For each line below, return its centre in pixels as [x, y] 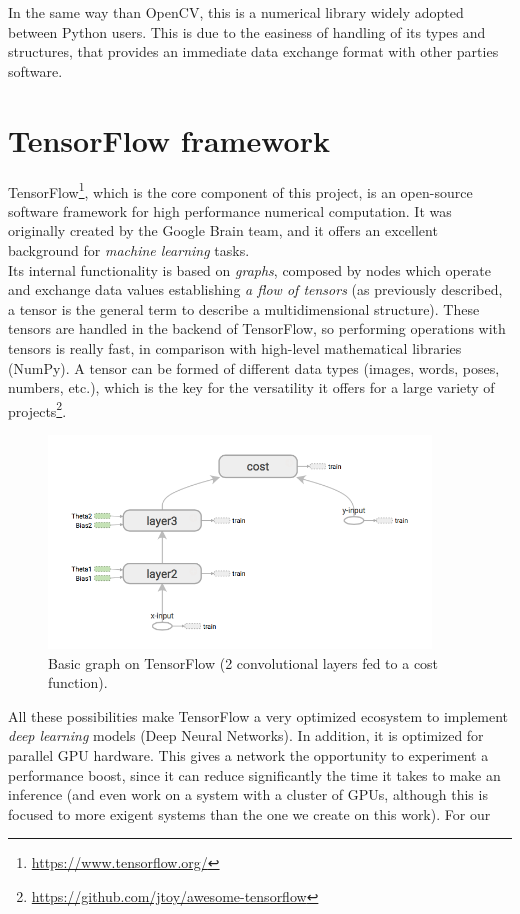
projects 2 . [37, 409]
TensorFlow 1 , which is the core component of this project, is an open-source [240, 190]
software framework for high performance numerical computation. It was [230, 210]
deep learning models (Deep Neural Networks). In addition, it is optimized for [246, 735]
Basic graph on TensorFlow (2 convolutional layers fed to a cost [243, 662]
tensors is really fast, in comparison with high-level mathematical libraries [235, 347]
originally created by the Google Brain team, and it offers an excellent [223, 230]
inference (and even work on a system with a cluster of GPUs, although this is [248, 794]
